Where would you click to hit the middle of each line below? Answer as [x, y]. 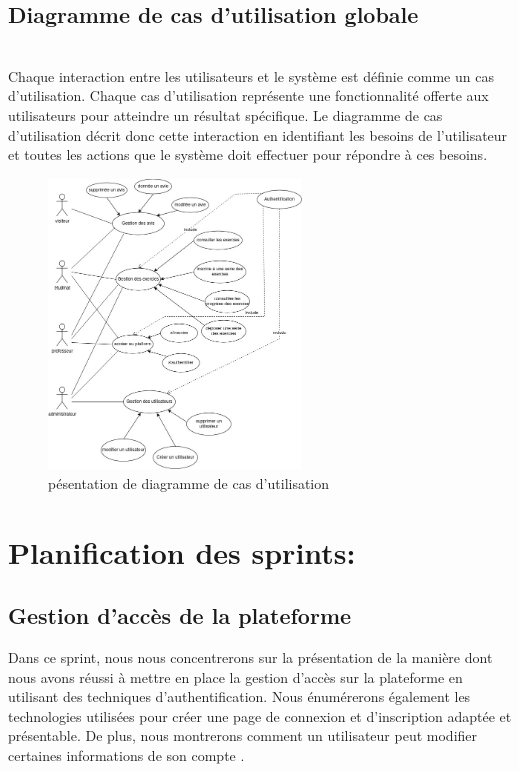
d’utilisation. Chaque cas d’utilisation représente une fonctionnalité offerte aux [248, 95]
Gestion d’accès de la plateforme [180, 615]
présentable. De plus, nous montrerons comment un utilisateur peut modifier [243, 735]
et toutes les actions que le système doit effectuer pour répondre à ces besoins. [248, 154]
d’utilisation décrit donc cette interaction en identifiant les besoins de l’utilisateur [258, 134]
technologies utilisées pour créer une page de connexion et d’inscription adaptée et [260, 715]
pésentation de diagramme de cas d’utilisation [189, 482]
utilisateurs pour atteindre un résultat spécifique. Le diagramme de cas [225, 114]
